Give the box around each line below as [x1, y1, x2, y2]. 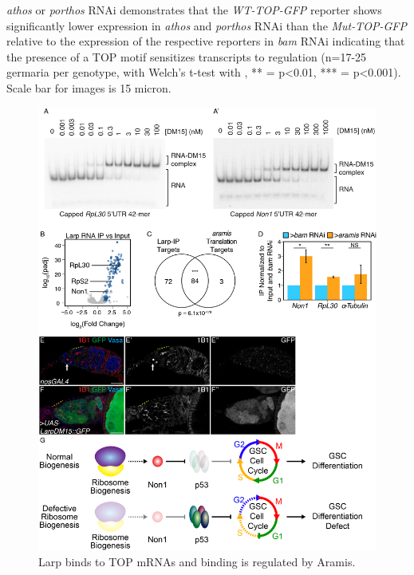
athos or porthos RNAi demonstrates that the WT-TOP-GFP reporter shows [6, 2, 382, 18]
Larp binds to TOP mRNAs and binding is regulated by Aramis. [38, 553, 356, 570]
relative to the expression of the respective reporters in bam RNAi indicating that [6, 33, 405, 49]
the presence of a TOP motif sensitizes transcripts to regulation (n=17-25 [6, 48, 367, 65]
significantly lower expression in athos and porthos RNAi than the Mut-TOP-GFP [6, 17, 407, 33]
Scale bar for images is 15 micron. [6, 79, 172, 96]
